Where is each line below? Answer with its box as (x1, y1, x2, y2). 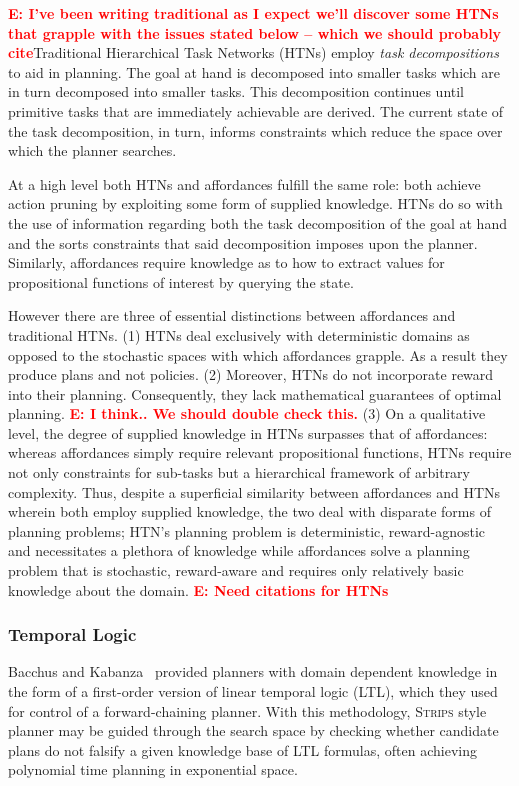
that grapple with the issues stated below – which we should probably (8, 22, 502, 43)
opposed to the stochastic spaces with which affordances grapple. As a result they (8, 344, 508, 365)
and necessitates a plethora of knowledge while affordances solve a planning (8, 540, 470, 561)
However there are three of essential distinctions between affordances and (8, 305, 456, 326)
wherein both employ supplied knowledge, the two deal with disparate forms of (8, 501, 491, 522)
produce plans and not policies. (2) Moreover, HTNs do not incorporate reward (8, 364, 494, 385)
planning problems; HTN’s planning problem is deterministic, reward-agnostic (8, 520, 486, 541)
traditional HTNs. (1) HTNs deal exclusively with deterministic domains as (8, 324, 470, 345)
